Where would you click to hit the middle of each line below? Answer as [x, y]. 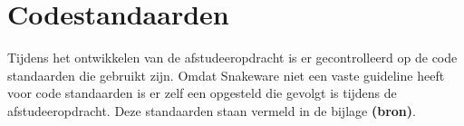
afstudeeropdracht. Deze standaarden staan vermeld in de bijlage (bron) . [212, 110]
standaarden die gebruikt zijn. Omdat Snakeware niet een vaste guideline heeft [226, 75]
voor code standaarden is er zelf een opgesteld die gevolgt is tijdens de [202, 93]
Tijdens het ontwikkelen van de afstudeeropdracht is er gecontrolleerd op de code [232, 58]
